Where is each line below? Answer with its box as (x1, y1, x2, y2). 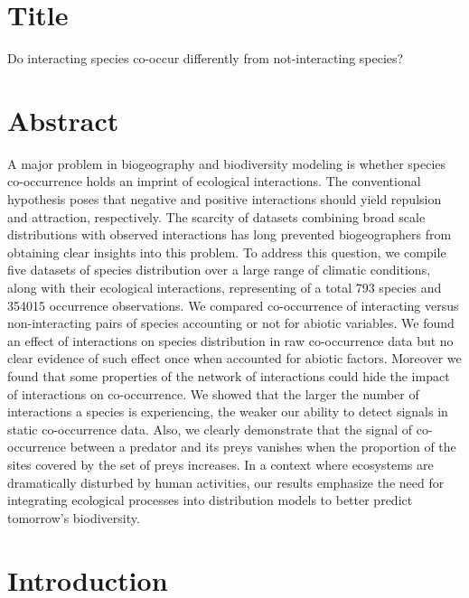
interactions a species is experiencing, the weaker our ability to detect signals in (7, 402, 448, 421)
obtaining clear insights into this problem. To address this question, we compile (7, 242, 446, 261)
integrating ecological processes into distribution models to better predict (7, 491, 413, 509)
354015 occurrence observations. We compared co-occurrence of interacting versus (7, 295, 459, 314)
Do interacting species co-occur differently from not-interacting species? (7, 49, 404, 68)
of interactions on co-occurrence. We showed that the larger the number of (7, 384, 419, 403)
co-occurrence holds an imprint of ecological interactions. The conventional (7, 172, 421, 191)
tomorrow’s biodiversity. (7, 508, 140, 527)
